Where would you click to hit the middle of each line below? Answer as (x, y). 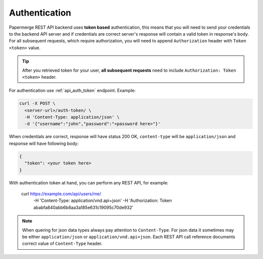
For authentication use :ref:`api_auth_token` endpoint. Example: (72, 91)
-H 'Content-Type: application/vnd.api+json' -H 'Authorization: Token (103, 200)
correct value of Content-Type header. (62, 243)
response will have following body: (44, 143)
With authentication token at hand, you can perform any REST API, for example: (89, 182)
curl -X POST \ (37, 103)
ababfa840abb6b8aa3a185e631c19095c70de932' (83, 207)
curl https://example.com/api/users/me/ (61, 194)
